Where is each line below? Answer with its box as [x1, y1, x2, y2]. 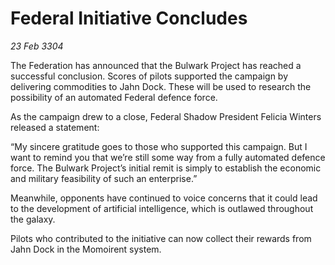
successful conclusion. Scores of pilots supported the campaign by [10, 70, 289, 82]
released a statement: [10, 121, 100, 133]
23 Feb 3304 [10, 40, 64, 52]
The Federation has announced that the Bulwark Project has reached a [10, 59, 302, 71]
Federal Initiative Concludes [10, 7, 248, 30]
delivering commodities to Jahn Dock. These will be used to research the [10, 80, 312, 92]
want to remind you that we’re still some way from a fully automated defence [10, 151, 326, 163]
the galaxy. [10, 213, 56, 225]
